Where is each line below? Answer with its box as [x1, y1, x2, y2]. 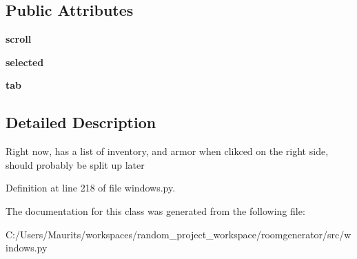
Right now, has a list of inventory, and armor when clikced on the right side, [6, 144, 329, 158]
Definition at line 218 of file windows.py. [6, 180, 176, 195]
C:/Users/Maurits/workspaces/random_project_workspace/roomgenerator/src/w [6, 227, 351, 241]
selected [6, 54, 44, 69]
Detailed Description [6, 112, 156, 133]
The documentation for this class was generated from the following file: [6, 203, 305, 218]
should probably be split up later [6, 157, 145, 172]
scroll [6, 32, 32, 46]
